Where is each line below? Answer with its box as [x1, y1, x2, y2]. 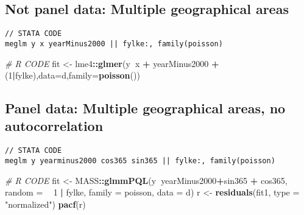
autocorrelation [5, 116, 104, 135]
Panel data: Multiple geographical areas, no [5, 99, 286, 118]
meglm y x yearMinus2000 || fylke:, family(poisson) [5, 39, 223, 48]
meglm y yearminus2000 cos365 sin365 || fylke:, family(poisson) [5, 156, 275, 165]
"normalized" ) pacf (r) [5, 197, 86, 210]
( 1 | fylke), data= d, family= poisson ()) [5, 69, 140, 82]
